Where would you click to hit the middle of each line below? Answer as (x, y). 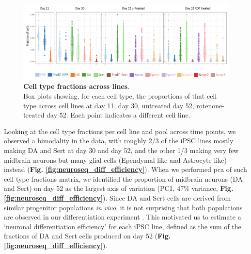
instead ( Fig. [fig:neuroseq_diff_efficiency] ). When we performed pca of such (125, 169)
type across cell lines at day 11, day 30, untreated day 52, (109, 105)
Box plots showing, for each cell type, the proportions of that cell (120, 96)
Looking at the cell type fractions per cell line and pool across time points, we (120, 131)
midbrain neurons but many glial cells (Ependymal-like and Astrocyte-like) (115, 160)
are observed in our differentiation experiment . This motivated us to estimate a (123, 217)
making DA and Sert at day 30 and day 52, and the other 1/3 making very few (121, 150)
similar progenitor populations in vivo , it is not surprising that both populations (123, 207)
